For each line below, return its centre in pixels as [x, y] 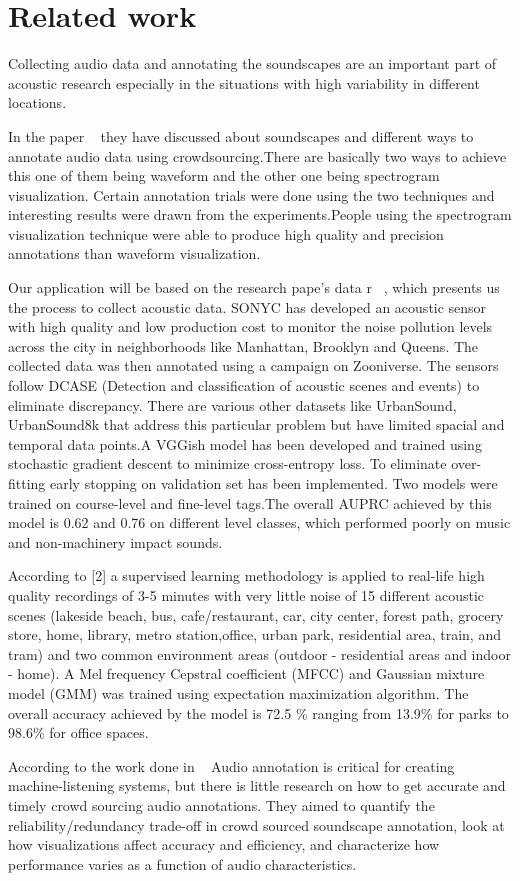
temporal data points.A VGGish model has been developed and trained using [245, 443]
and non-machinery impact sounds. [115, 541]
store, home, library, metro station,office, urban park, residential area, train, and [254, 634]
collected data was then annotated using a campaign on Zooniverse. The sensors [253, 365]
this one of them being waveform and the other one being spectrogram [224, 175]
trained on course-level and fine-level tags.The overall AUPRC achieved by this [250, 502]
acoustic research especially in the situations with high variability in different [244, 82]
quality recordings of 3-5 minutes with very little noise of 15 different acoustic [246, 594]
